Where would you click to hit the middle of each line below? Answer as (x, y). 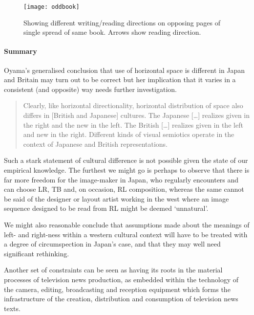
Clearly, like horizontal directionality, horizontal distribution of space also (133, 105)
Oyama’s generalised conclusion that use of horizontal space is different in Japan (125, 70)
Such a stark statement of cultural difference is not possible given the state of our (126, 160)
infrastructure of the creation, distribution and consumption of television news (121, 299)
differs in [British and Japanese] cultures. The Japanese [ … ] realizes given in (137, 115)
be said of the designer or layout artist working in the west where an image (116, 198)
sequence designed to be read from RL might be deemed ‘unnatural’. (106, 208)
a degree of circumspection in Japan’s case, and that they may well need (112, 244)
